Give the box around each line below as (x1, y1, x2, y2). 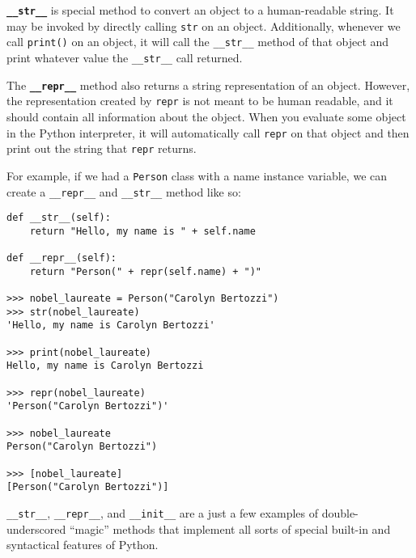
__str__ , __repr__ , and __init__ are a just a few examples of (6, 504, 318, 521)
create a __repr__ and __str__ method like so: (6, 183, 241, 200)
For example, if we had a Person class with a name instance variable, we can (6, 167, 388, 184)
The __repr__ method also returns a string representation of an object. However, (6, 76, 410, 93)
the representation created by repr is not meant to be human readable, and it (6, 92, 393, 109)
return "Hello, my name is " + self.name (29, 225, 256, 237)
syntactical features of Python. (6, 536, 159, 553)
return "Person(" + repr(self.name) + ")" (29, 265, 261, 277)
